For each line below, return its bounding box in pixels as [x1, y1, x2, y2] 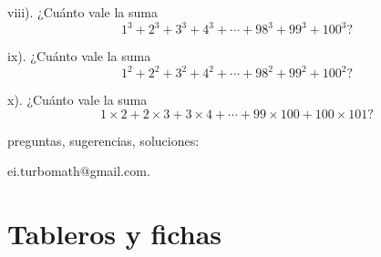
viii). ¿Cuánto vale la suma [7, 3, 158, 21]
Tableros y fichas [7, 215, 222, 252]
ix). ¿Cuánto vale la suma [7, 46, 151, 66]
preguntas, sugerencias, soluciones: [7, 130, 200, 149]
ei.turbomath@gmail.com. [7, 161, 150, 180]
